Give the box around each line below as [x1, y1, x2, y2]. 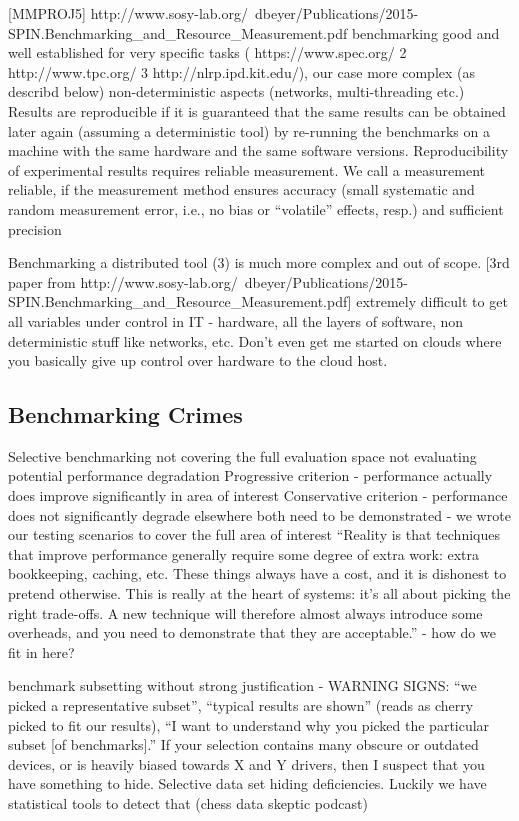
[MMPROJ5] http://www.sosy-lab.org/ [8, 3, 248, 23]
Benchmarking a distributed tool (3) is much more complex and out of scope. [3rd [8, 252, 510, 273]
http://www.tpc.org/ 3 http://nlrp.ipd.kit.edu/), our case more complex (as [8, 61, 476, 82]
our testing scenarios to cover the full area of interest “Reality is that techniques [8, 524, 500, 545]
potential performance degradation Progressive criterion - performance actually [8, 465, 493, 486]
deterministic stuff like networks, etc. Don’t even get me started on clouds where [8, 330, 502, 351]
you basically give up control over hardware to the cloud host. [8, 350, 388, 371]
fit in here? [8, 641, 75, 662]
